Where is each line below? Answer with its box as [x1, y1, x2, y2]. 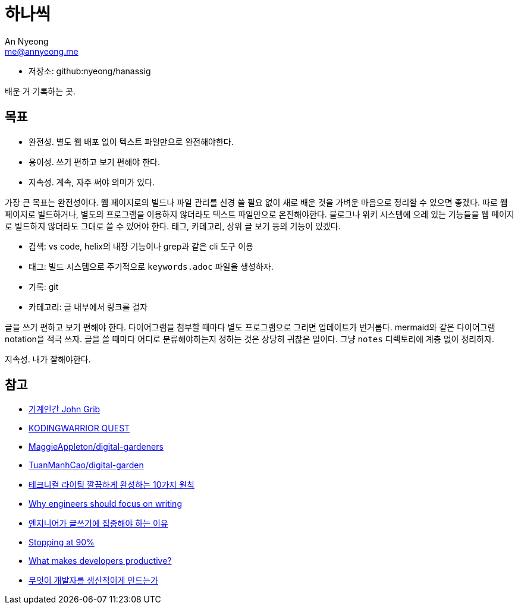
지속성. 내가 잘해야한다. [5, 354, 91, 364]
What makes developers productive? [29, 556, 172, 566]
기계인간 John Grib [29, 404, 101, 415]
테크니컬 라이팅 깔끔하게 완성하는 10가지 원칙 [29, 479, 194, 490]
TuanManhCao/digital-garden [29, 460, 144, 471]
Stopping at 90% [29, 537, 95, 548]
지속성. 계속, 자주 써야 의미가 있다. [29, 176, 155, 187]
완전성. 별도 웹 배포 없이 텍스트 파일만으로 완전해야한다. [29, 136, 234, 147]
